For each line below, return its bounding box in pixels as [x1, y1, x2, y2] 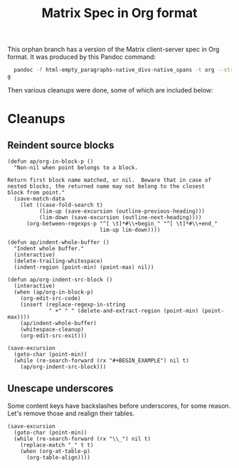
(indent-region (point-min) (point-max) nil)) [14, 263, 154, 271]
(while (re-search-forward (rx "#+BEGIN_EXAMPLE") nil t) [14, 357, 190, 364]
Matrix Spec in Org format [41, 5, 198, 21]
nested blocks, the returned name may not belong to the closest [7, 183, 205, 190]
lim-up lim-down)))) [99, 226, 161, 233]
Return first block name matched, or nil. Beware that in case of [7, 176, 212, 184]
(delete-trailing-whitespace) [14, 257, 103, 265]
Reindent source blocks [7, 139, 115, 151]
